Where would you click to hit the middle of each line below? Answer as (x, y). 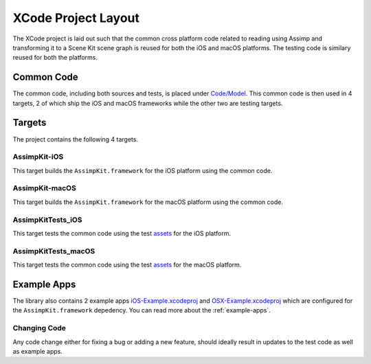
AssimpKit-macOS (45, 188)
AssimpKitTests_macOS (54, 251)
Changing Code (40, 328)
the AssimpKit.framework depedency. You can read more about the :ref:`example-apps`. (142, 310)
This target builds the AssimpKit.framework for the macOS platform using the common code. (148, 202)
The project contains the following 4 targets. (76, 139)
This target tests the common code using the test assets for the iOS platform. (122, 233)
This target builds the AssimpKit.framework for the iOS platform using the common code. (143, 170)
